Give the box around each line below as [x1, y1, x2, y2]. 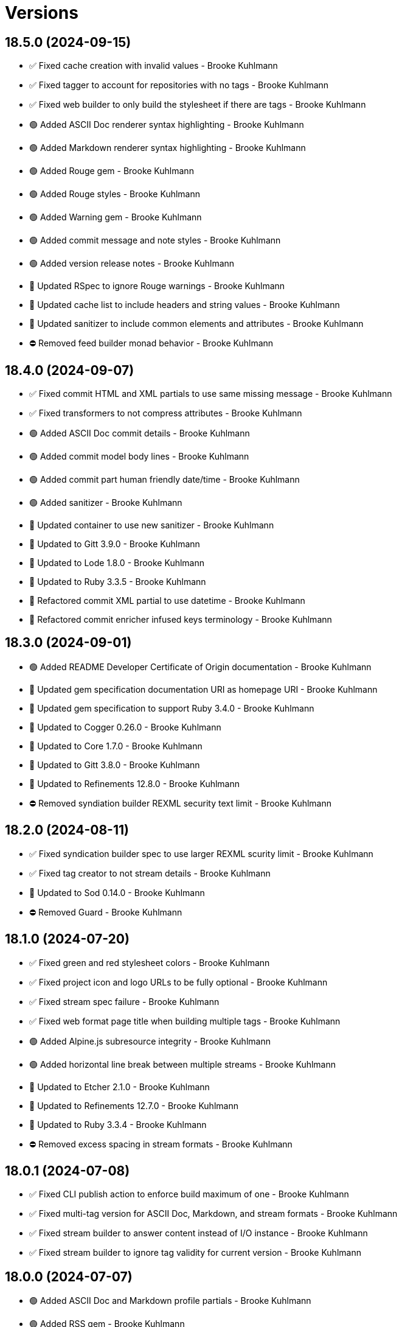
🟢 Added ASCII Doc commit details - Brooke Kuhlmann [29, 428, 250, 439]
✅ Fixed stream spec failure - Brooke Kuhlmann [29, 996, 220, 1007]
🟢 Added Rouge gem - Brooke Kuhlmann [29, 166, 194, 177]
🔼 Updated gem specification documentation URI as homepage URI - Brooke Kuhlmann [29, 684, 378, 695]
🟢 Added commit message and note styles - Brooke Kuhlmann [29, 235, 281, 246]
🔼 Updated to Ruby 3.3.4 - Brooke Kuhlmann [29, 1119, 207, 1130]
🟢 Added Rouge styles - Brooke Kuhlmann [29, 189, 201, 200]
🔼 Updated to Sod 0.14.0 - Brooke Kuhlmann [29, 887, 205, 898]
